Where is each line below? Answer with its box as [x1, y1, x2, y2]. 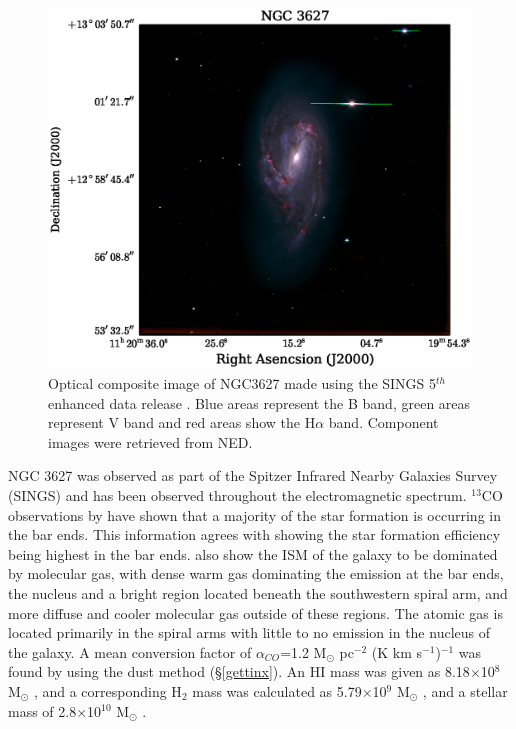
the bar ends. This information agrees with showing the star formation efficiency [8, 524, 501, 545]
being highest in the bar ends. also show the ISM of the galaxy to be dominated [8, 543, 498, 564]
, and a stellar [422, 680, 508, 701]
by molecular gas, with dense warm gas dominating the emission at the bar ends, [8, 563, 504, 584]
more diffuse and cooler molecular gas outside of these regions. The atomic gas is [8, 602, 503, 623]
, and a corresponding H [33, 680, 182, 701]
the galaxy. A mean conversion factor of [8, 641, 252, 662]
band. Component [328, 412, 439, 433]
